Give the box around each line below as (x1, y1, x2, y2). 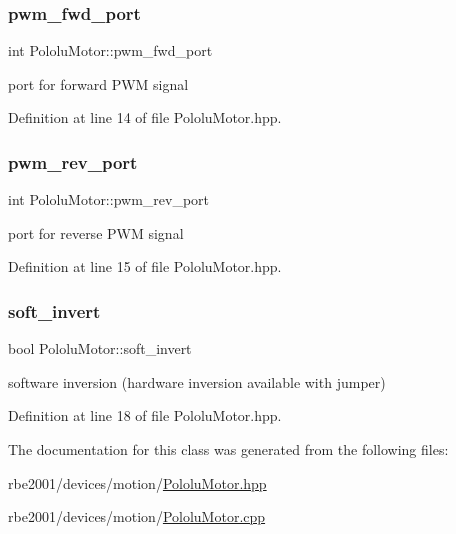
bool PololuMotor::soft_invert (8, 338, 192, 359)
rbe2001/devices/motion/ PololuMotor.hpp (8, 472, 267, 493)
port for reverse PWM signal (8, 222, 184, 243)
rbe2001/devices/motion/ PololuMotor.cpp (8, 506, 266, 527)
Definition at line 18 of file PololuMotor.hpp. (8, 405, 282, 426)
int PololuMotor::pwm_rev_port (8, 189, 210, 210)
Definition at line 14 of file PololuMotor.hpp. (8, 107, 282, 128)
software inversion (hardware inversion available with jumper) (8, 371, 386, 392)
